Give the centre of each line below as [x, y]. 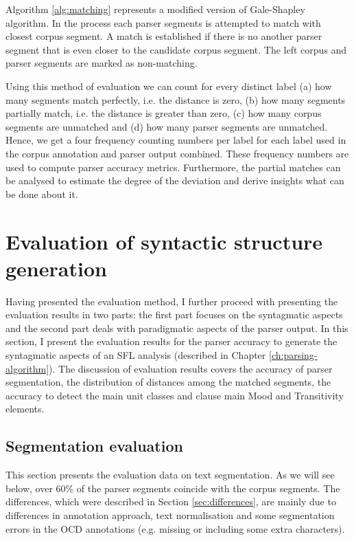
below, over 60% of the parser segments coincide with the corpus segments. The [173, 488]
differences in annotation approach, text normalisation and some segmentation [170, 515]
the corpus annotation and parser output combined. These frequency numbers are [177, 153]
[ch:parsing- [293, 355]
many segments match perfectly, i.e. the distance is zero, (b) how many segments [176, 99]
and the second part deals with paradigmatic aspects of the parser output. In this [177, 328]
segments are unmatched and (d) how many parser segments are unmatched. [167, 126]
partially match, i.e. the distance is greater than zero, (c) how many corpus [164, 113]
